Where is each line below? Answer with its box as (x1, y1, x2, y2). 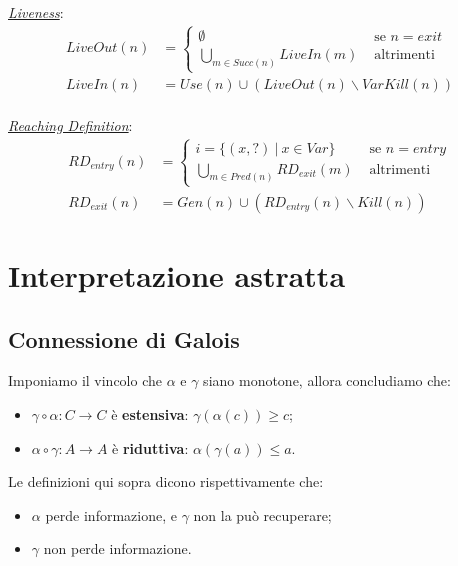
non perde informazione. (43, 538, 192, 559)
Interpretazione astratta (8, 254, 346, 295)
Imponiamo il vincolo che (8, 370, 162, 391)
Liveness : (8, 2, 64, 22)
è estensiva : (111, 403, 189, 424)
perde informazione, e (45, 504, 177, 525)
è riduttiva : (112, 437, 189, 458)
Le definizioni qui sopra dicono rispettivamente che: (8, 471, 324, 492)
